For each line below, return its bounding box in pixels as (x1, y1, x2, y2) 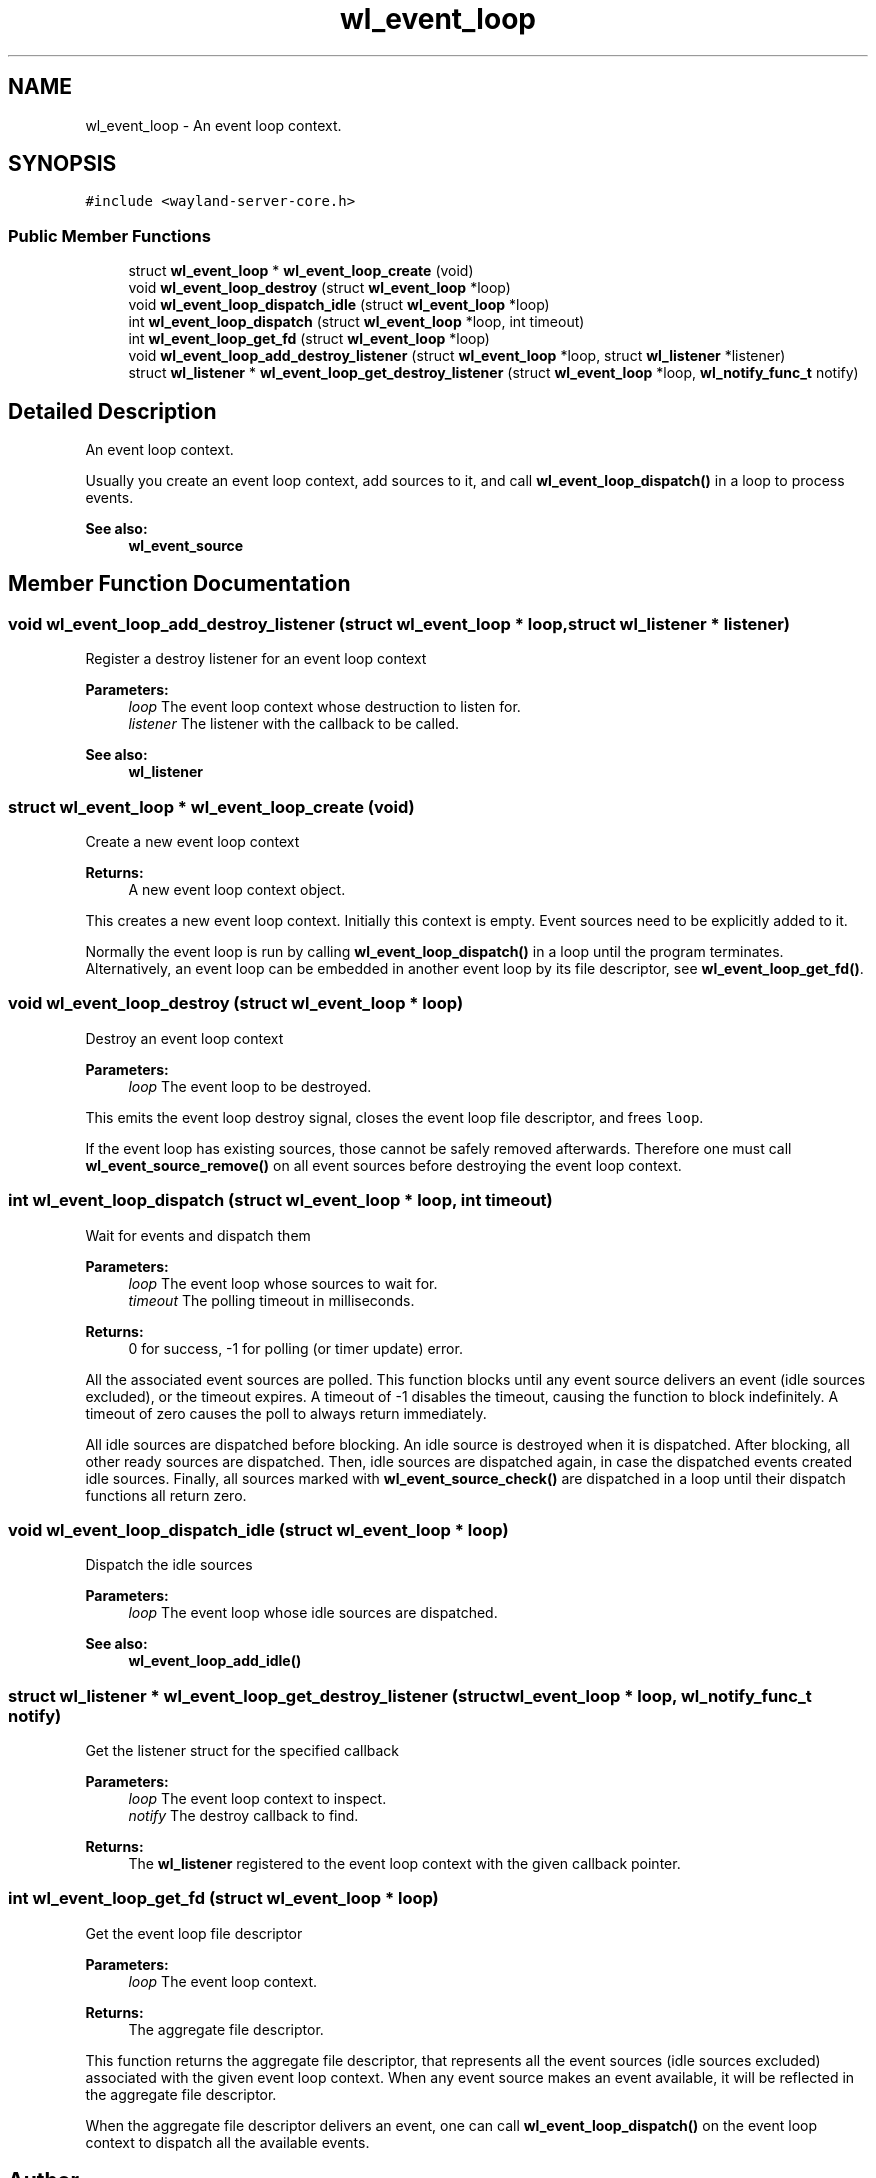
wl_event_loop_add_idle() (128, 1652, 302, 1670)
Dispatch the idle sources (85, 1556, 253, 1574)
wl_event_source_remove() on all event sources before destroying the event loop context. (85, 1156, 682, 1174)
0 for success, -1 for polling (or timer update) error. (128, 1339, 463, 1357)
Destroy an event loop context (85, 1029, 284, 1047)
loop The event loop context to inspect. (128, 1790, 387, 1807)
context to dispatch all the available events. (85, 2133, 370, 2151)
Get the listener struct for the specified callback (85, 1742, 400, 1759)
